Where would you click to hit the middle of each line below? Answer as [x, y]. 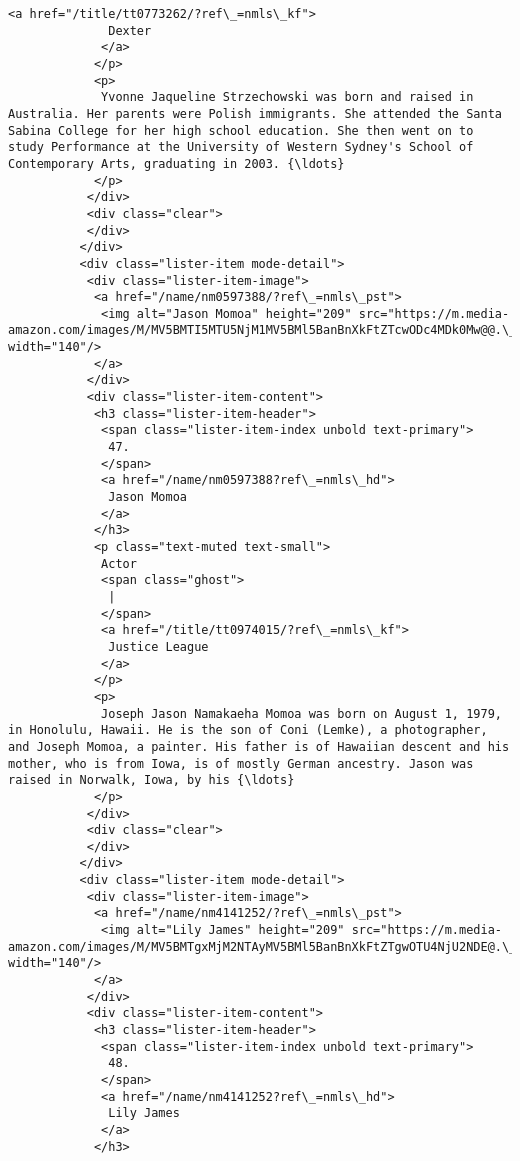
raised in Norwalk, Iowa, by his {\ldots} [151, 780]
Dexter [130, 30]
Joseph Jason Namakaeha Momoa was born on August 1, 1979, [301, 713]
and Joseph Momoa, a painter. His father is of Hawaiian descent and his [259, 746]
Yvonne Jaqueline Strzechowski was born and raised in [287, 97]
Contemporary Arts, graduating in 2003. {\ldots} [176, 163]
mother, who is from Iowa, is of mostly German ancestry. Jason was [241, 763]
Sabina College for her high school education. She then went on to [241, 130]
